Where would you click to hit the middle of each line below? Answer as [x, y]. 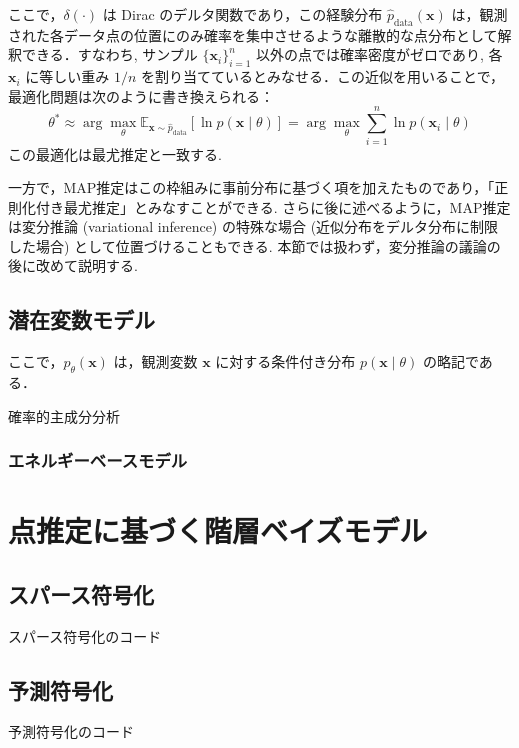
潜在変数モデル [81, 319]
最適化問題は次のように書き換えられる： [141, 95]
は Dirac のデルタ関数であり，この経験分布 [242, 14]
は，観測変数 [155, 361]
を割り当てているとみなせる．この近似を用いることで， [323, 76]
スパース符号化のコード [85, 635]
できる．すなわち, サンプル [109, 54]
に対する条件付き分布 [285, 361]
